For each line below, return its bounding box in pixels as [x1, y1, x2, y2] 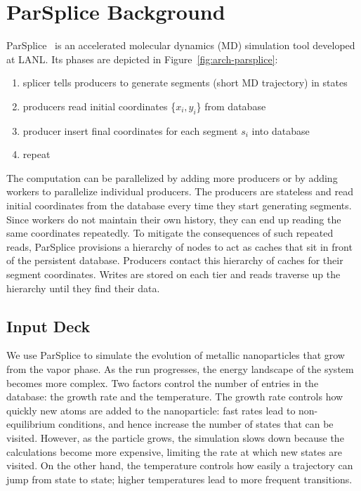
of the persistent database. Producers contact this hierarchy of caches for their [6, 253, 343, 268]
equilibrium [6, 417, 55, 431]
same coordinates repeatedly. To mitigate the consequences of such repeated [6, 225, 334, 240]
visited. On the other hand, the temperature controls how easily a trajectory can [6, 458, 353, 473]
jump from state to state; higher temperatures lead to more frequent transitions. [6, 471, 353, 486]
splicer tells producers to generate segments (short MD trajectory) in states [22, 75, 348, 90]
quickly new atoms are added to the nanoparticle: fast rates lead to [6, 402, 296, 417]
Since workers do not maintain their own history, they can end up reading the [6, 211, 341, 226]
